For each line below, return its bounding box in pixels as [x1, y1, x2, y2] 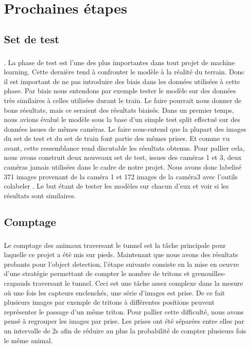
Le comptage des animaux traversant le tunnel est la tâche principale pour [4, 240, 226, 250]
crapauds [4, 278, 31, 288]
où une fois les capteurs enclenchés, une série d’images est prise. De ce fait [4, 287, 225, 297]
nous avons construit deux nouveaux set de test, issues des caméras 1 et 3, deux [4, 152, 242, 162]
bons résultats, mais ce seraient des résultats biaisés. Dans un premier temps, [4, 104, 234, 115]
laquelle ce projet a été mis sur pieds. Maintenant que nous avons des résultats [4, 249, 238, 260]
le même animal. [4, 335, 53, 345]
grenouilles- [192, 268, 226, 278]
